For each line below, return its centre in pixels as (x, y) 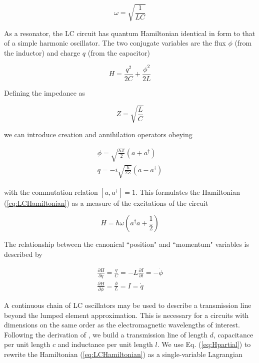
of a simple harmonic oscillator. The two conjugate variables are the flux (115, 43)
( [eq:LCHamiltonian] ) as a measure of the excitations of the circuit (106, 203)
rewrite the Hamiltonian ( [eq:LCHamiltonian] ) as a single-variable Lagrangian (123, 354)
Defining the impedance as (45, 92)
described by (23, 254)
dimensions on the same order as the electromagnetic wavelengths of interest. (122, 325)
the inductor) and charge (42, 52)
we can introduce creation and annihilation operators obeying (98, 134)
